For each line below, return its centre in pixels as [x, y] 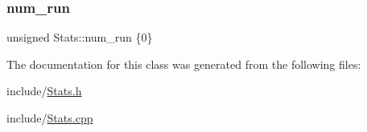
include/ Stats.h [44, 91]
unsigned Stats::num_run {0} [80, 37]
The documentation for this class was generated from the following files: [184, 64]
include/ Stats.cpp [50, 118]
